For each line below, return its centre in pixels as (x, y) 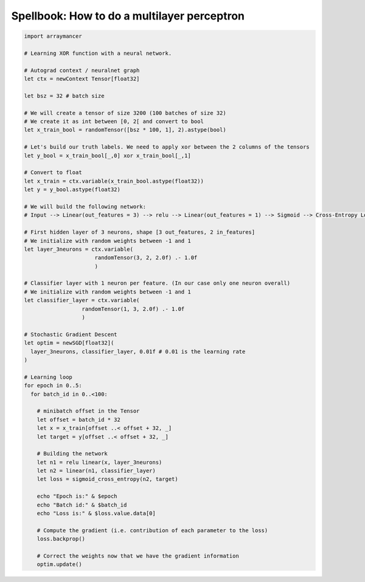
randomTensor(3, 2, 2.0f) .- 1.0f (146, 258)
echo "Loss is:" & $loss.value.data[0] (96, 514)
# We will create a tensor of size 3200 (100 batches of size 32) (125, 113)
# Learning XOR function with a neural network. (98, 53)
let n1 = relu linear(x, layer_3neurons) (99, 462)
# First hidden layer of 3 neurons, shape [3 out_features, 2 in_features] (140, 232)
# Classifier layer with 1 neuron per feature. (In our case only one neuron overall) (157, 283)
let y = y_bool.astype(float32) (72, 190)
